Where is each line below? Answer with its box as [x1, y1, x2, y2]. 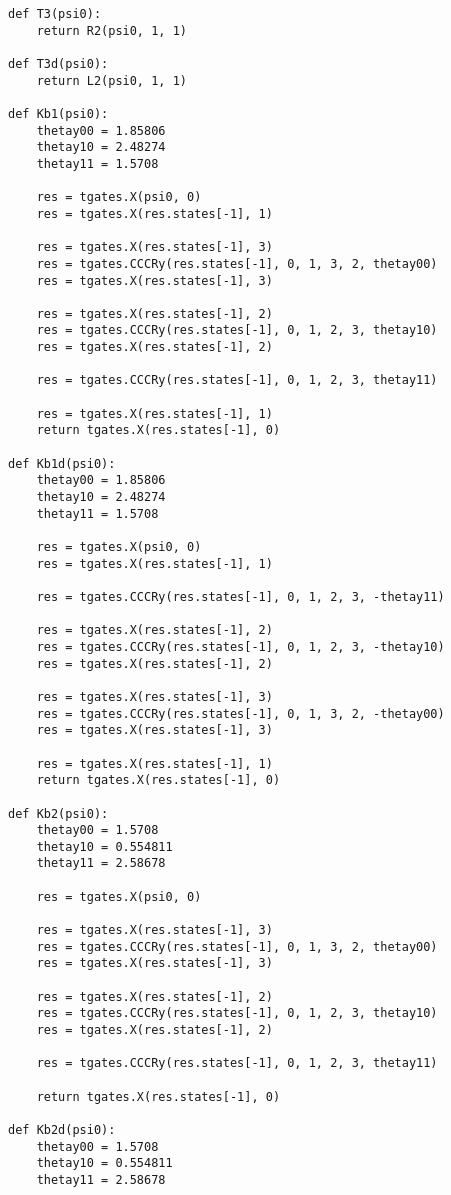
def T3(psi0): [8, 7, 102, 21]
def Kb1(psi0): [8, 106, 109, 121]
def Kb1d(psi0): [8, 456, 116, 471]
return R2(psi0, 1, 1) [36, 23, 187, 38]
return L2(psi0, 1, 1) [36, 73, 187, 88]
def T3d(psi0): [8, 56, 109, 71]
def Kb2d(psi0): [8, 1122, 116, 1137]
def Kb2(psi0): [8, 806, 109, 821]
